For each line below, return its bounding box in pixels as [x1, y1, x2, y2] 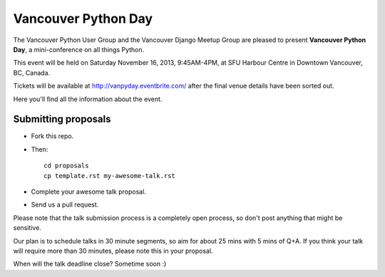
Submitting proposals [13, 113, 111, 125]
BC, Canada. [13, 68, 51, 77]
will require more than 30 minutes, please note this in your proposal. [13, 246, 213, 255]
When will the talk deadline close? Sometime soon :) [13, 260, 167, 268]
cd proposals [43, 162, 89, 170]
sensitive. [13, 224, 42, 232]
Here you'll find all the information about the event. [13, 95, 163, 103]
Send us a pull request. [31, 200, 99, 209]
